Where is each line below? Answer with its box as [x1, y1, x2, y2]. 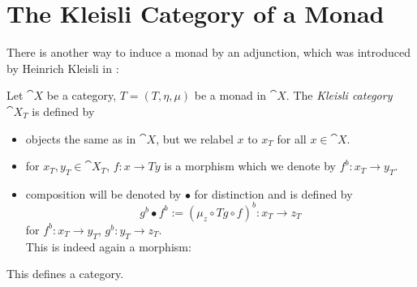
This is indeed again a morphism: [25, 238, 191, 255]
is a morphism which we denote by [164, 157, 336, 174]
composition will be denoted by [25, 185, 182, 202]
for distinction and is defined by [194, 185, 353, 202]
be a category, [46, 87, 117, 104]
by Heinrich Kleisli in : [6, 59, 119, 76]
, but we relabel [156, 130, 234, 147]
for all [277, 130, 307, 147]
